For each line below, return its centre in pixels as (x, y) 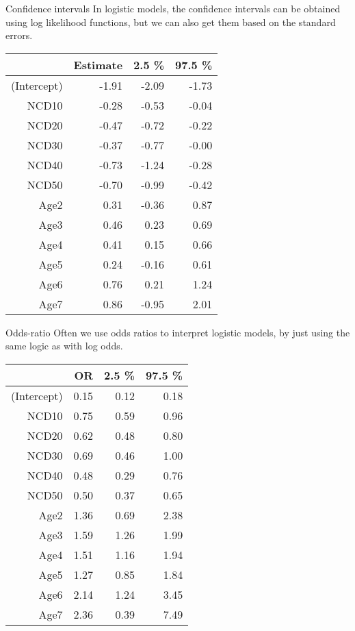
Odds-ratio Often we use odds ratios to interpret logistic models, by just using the (178, 332)
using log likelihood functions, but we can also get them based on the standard (171, 22)
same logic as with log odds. (64, 346)
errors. (19, 35)
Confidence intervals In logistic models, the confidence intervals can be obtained (173, 8)
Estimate (98, 64)
